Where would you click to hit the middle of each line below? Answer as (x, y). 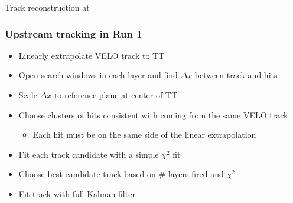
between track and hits (236, 75)
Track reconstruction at (47, 7)
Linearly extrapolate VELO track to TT (92, 55)
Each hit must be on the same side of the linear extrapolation (144, 134)
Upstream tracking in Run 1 (74, 33)
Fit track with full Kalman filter (77, 193)
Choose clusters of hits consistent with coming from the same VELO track (153, 114)
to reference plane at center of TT (116, 95)
